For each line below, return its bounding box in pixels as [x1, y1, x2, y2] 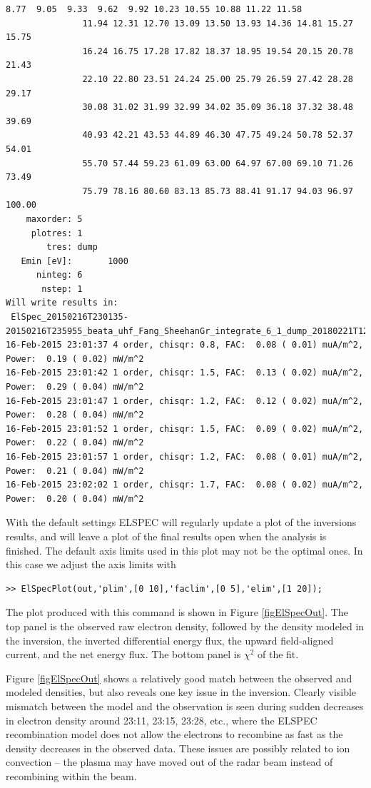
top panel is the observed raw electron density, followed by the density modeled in [6, 618, 365, 633]
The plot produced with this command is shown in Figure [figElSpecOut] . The [6, 605, 348, 620]
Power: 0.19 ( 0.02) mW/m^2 [6, 353, 144, 364]
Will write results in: [6, 298, 118, 308]
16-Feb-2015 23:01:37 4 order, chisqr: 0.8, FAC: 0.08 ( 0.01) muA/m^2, [6, 340, 364, 350]
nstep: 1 [41, 283, 83, 294]
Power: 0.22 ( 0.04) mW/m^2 [6, 438, 144, 448]
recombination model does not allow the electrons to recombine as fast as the [6, 727, 343, 742]
